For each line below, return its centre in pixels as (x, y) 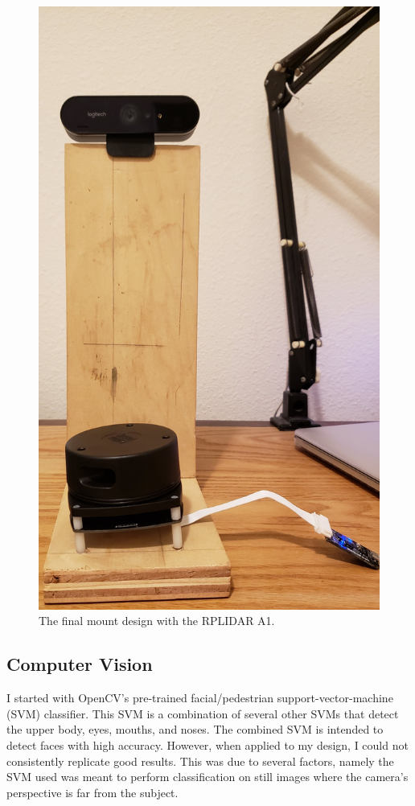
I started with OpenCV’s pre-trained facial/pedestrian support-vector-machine (200, 698)
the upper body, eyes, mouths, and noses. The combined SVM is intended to (195, 729)
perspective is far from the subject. (92, 792)
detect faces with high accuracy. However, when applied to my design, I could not (207, 745)
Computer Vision (80, 664)
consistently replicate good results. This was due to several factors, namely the (200, 761)
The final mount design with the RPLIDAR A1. (157, 621)
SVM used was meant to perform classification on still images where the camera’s (207, 777)
